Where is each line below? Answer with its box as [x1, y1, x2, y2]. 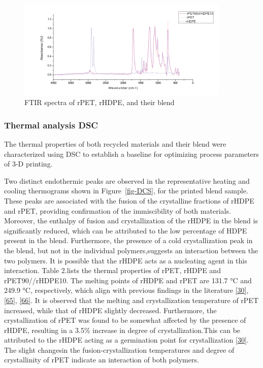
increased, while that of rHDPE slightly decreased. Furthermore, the [4, 305, 217, 315]
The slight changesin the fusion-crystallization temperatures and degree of [4, 344, 235, 355]
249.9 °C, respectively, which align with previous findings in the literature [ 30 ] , [4, 285, 249, 295]
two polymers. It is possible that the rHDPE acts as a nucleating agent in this [4, 255, 247, 265]
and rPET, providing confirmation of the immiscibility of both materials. [4, 205, 231, 216]
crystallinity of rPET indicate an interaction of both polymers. [4, 354, 199, 365]
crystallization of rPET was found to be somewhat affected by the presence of [4, 315, 246, 325]
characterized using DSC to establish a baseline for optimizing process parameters [4, 148, 259, 159]
